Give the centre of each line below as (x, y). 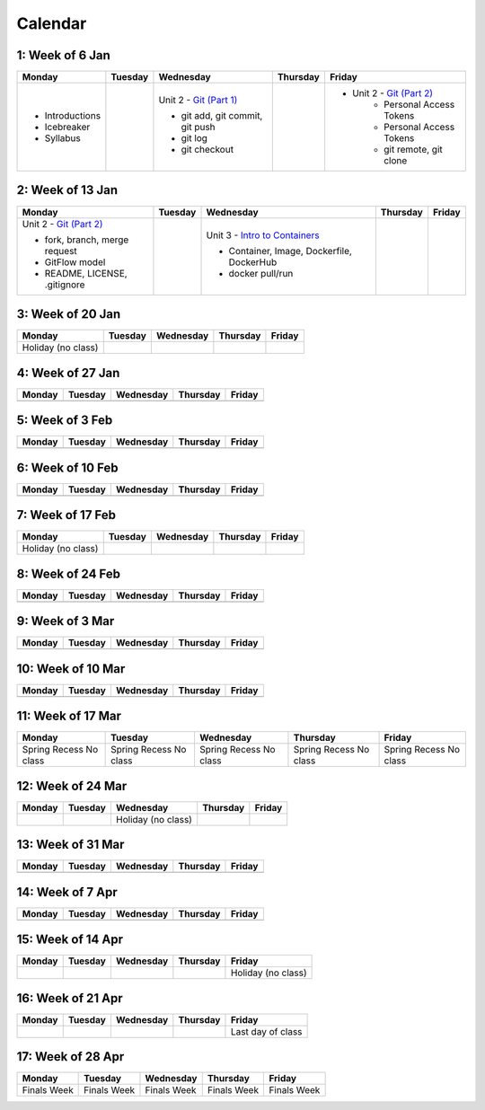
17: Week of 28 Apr (71, 1057)
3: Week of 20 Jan (69, 314)
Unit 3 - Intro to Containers (263, 235)
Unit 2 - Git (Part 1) (198, 101)
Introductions (73, 116)
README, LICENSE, (86, 273)
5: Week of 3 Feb (65, 421)
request (61, 251)
